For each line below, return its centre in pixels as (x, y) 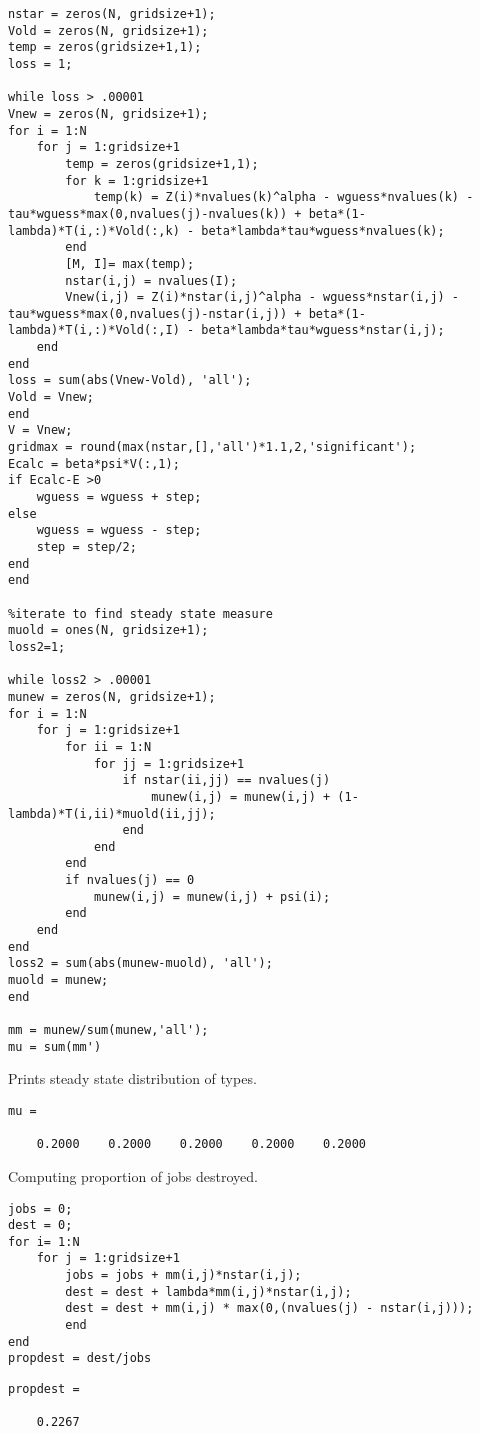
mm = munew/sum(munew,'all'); (108, 1030)
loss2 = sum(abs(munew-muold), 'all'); (140, 963)
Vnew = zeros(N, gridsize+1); (108, 113)
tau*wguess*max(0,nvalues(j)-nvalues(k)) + (155, 213)
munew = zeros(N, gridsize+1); (112, 696)
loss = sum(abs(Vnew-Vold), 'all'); (130, 380)
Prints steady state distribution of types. (132, 1078)
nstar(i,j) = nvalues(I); (151, 280)
